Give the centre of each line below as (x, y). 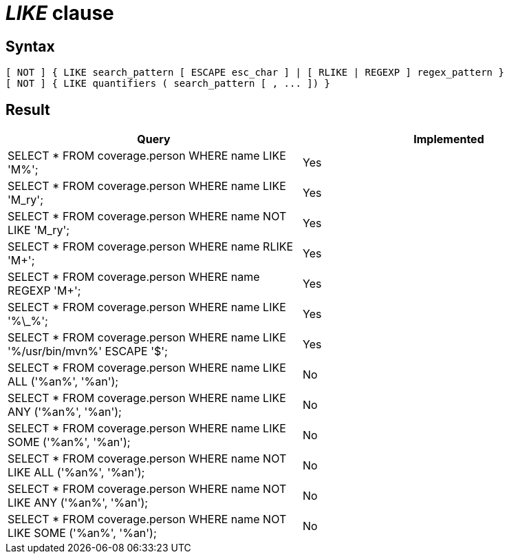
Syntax (30, 46)
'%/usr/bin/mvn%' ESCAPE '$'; (88, 351)
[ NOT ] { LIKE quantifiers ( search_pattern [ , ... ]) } (168, 84)
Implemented (449, 139)
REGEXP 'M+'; (44, 291)
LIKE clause (60, 13)
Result (28, 109)
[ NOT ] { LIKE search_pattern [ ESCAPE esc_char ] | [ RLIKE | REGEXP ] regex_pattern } (255, 73)
